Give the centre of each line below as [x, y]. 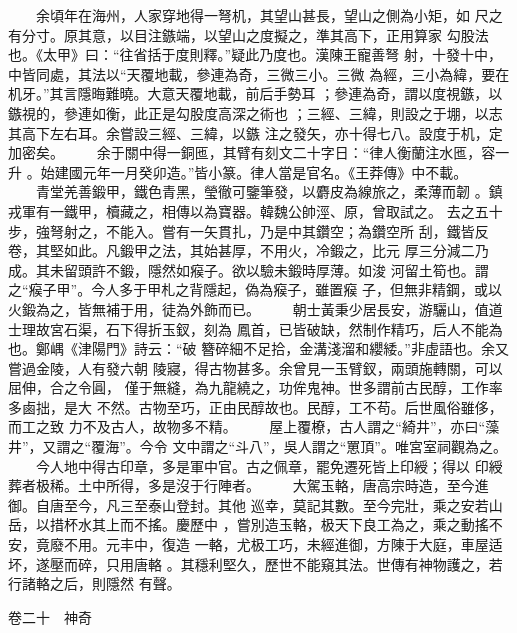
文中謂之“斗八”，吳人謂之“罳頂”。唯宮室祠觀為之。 [339, 446]
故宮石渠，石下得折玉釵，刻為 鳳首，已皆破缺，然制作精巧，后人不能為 [269, 328]
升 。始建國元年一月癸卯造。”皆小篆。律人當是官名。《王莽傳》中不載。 [238, 171]
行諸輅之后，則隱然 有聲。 [94, 583]
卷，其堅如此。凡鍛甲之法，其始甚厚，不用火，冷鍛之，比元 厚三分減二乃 [248, 250]
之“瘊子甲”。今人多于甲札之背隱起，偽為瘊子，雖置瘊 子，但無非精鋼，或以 [255, 289]
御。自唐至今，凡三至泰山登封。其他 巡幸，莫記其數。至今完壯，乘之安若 [248, 504]
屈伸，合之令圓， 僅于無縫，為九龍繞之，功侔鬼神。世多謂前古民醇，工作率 [255, 387]
